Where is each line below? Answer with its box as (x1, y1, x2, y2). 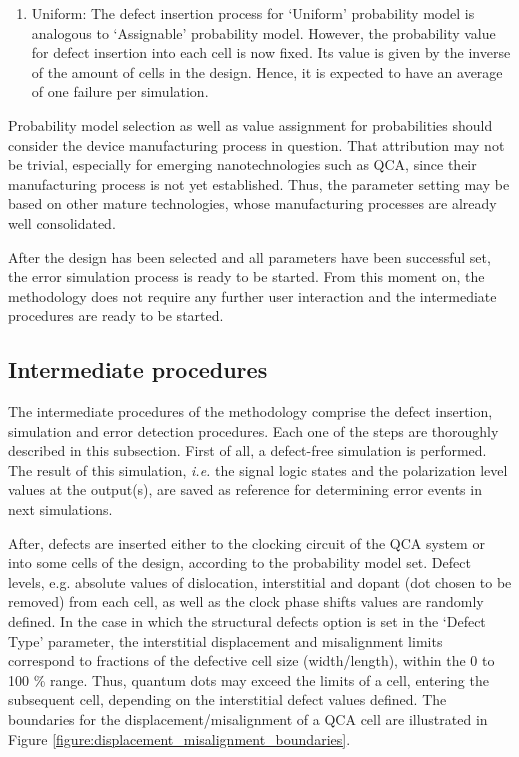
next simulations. (8, 499, 113, 520)
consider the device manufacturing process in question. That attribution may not (8, 134, 505, 155)
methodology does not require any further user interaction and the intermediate (8, 285, 497, 306)
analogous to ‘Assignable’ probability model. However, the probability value (31, 22, 496, 43)
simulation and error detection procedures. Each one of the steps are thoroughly (8, 420, 499, 441)
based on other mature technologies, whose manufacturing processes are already (8, 193, 497, 214)
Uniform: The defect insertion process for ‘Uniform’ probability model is (31, 3, 475, 23)
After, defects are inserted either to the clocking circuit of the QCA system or (8, 532, 485, 553)
